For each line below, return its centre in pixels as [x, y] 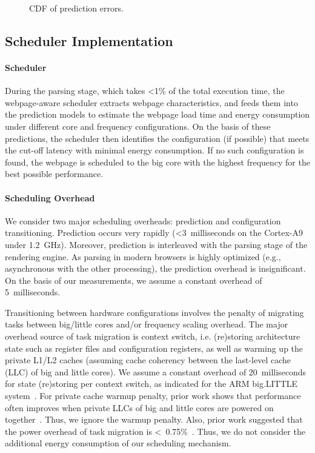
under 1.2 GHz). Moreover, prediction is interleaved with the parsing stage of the [156, 244]
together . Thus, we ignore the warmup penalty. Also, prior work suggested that [154, 419]
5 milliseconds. [33, 292]
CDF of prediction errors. [76, 8]
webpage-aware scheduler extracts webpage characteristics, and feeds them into [151, 102]
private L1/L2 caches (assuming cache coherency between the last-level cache [148, 360]
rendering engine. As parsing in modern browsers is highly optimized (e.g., [143, 256]
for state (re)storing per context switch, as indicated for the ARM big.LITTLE [151, 384]
